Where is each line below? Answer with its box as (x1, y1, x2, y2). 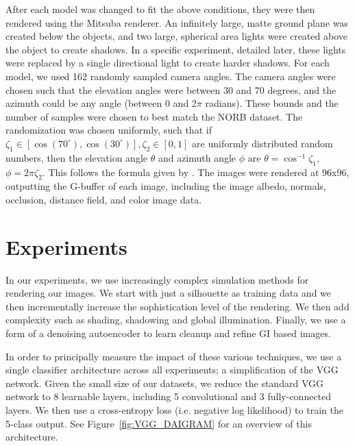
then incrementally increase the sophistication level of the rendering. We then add (5, 299, 350, 313)
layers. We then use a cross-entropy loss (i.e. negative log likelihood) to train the (5, 402, 343, 417)
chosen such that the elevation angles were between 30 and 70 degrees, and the (5, 82, 336, 97)
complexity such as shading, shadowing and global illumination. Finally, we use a (5, 312, 346, 327)
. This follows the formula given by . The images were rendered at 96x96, (42, 164, 350, 179)
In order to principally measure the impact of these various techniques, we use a (5, 349, 342, 363)
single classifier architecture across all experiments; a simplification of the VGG (5, 362, 339, 377)
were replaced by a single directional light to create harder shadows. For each (5, 55, 330, 70)
